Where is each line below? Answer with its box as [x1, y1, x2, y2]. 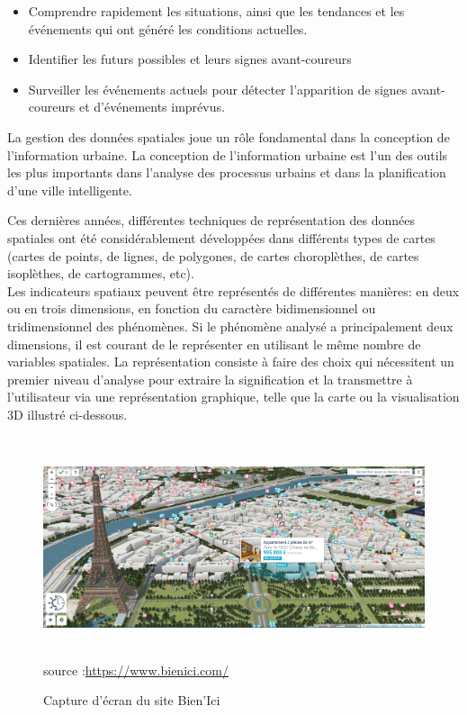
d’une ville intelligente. [7, 180, 132, 199]
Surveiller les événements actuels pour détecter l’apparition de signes [28, 79, 408, 98]
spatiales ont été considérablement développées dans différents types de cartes [7, 228, 436, 247]
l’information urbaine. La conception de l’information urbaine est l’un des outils [7, 145, 448, 164]
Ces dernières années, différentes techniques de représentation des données [7, 211, 416, 230]
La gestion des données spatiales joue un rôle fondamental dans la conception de [7, 127, 450, 146]
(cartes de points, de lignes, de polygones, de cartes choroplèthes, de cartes [7, 246, 419, 265]
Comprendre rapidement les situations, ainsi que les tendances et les [28, 2, 405, 20]
